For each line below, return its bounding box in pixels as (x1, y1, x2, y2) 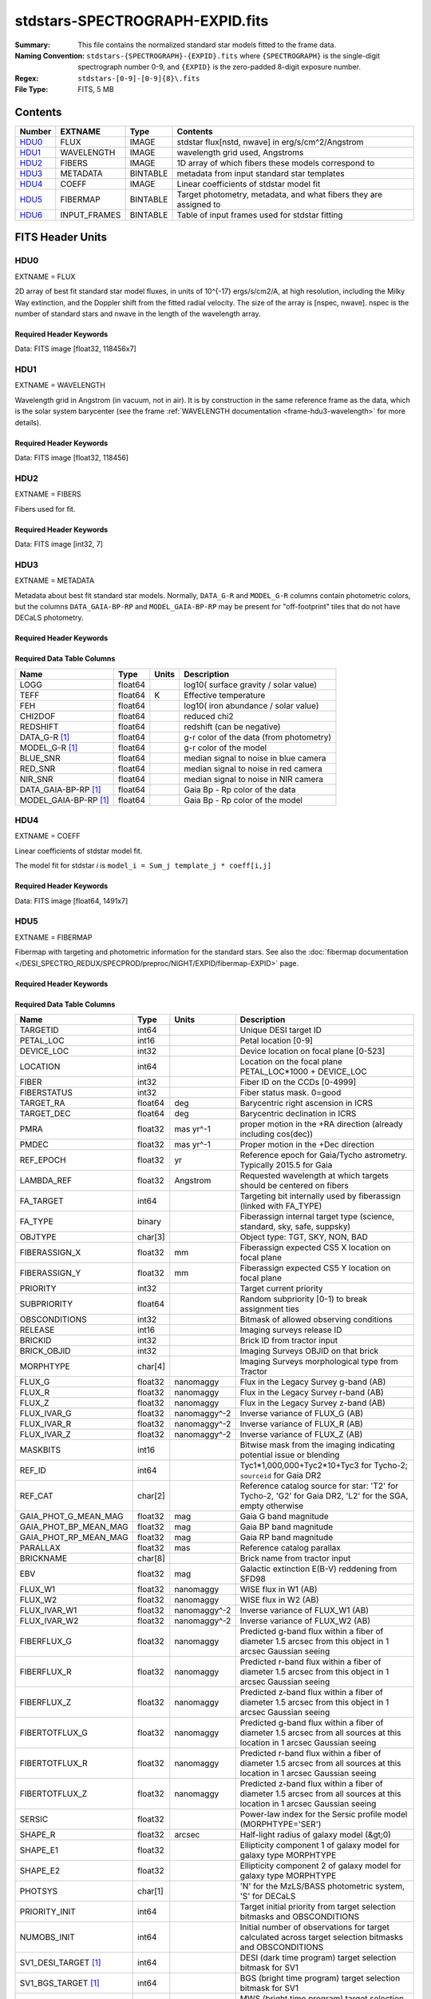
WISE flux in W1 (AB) (239, 1583, 318, 1594)
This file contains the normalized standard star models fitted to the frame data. (77, 40, 337, 50)
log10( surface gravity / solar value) (184, 679, 318, 690)
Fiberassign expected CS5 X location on (239, 1242, 391, 1253)
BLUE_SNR (19, 752, 61, 764)
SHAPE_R (19, 1829, 56, 1840)
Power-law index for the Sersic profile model (239, 1808, 408, 1819)
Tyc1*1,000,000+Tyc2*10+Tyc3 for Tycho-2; (239, 1459, 409, 1470)
